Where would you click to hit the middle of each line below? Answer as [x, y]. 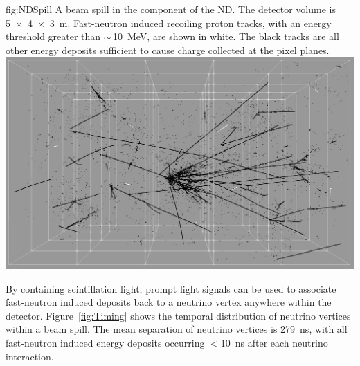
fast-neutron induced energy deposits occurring [105, 342]
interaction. [30, 356]
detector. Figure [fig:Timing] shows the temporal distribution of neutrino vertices [178, 315]
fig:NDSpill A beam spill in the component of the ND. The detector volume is [171, 9]
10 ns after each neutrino [274, 342]
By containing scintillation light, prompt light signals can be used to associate [171, 288]
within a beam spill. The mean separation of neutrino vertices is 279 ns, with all [177, 329]
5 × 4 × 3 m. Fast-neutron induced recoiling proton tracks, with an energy [169, 22]
